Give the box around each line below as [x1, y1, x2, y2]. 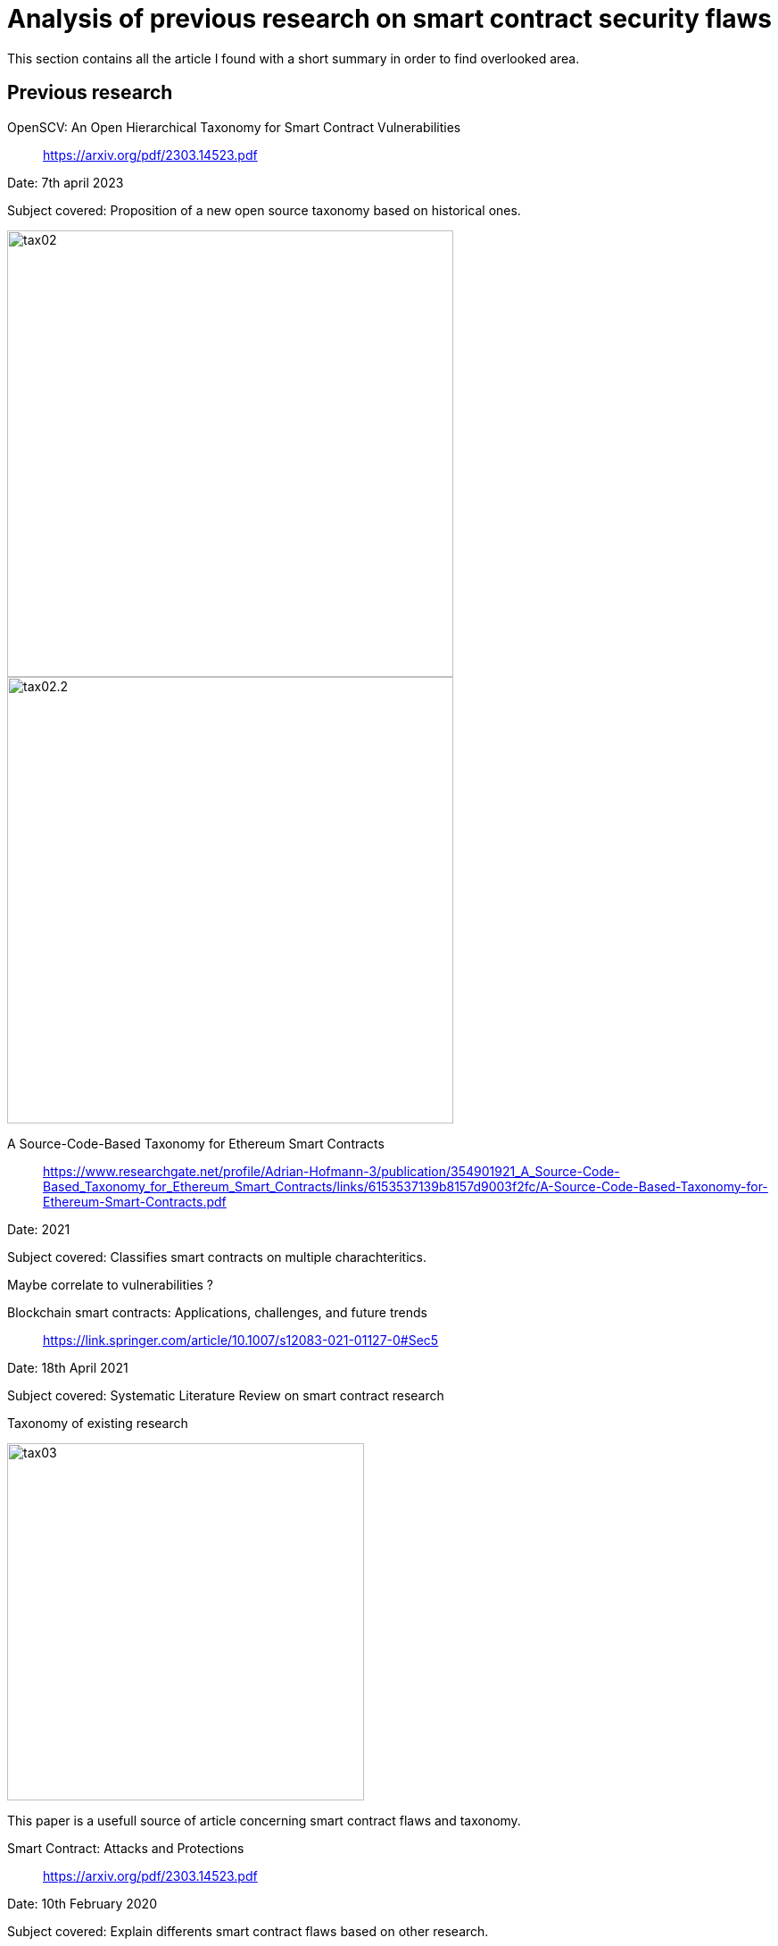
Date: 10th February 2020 [7, 1895, 157, 1911]
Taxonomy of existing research [7, 1415, 188, 1431]
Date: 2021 [7, 1221, 70, 1237]
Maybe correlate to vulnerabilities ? [7, 1276, 214, 1292]
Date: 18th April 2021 [7, 1359, 128, 1375]
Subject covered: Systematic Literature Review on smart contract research [7, 1387, 444, 1403]
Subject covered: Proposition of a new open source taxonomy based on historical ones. [7, 202, 521, 218]
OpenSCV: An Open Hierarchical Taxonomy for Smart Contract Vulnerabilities [7, 119, 461, 135]
